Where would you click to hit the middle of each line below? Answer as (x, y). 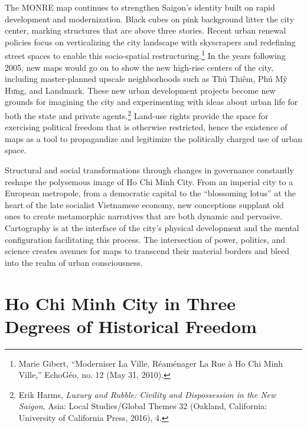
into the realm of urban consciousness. (74, 262)
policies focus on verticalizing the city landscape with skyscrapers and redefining (150, 42)
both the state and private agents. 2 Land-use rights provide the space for (137, 115)
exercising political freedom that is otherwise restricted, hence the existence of (146, 127)
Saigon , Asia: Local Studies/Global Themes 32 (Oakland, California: (143, 406)
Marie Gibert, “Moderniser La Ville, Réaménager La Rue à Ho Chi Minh (151, 363)
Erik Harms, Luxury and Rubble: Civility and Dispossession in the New (147, 394)
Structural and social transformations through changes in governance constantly (149, 170)
